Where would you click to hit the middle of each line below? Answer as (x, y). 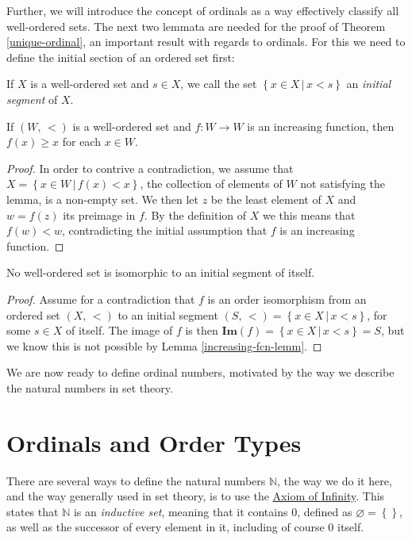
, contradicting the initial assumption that (165, 230)
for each (81, 142)
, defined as (325, 511)
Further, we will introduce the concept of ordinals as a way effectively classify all (203, 10)
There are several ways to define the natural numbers (136, 480)
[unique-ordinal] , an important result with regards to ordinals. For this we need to (206, 42)
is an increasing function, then (321, 126)
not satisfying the (343, 184)
